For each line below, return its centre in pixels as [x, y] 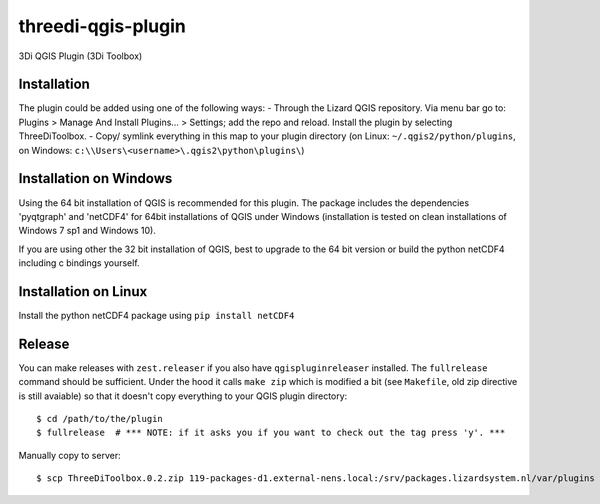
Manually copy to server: [69, 455]
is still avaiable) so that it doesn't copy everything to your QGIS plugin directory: [183, 396]
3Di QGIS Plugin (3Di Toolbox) [80, 56]
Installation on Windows [95, 178]
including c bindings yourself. [79, 263]
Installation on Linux [83, 291]
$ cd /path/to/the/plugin [100, 419]
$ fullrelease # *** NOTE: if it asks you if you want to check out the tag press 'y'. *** [271, 433]
